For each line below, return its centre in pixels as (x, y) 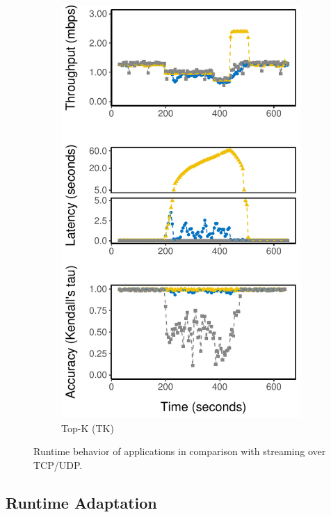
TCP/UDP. (58, 464)
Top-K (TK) (88, 428)
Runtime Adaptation (81, 502)
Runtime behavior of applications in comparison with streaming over (180, 451)
